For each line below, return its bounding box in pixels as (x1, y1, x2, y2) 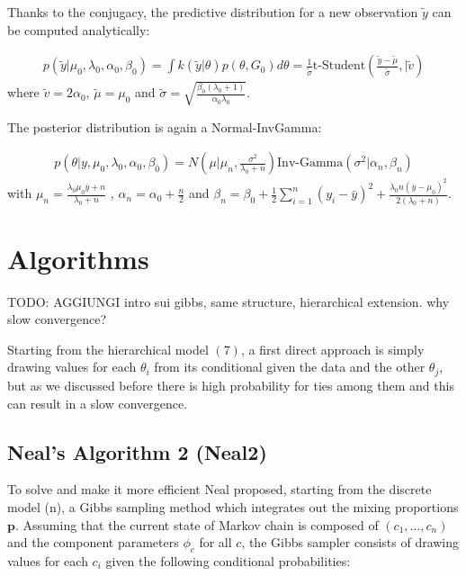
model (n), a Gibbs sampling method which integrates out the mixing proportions (7, 497, 459, 516)
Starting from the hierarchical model (7, 339, 209, 358)
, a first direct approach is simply (240, 339, 425, 358)
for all (199, 533, 232, 552)
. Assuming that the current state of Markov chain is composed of (14, 515, 379, 534)
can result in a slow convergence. (7, 393, 188, 412)
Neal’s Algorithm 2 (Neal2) (7, 437, 267, 465)
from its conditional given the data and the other (154, 357, 426, 376)
